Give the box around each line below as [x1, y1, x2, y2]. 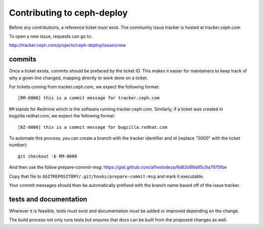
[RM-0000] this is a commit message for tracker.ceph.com [18, 95, 160, 101]
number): [9, 142, 28, 148]
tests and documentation [9, 195, 88, 203]
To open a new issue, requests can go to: [9, 33, 92, 39]
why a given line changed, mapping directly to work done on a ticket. [9, 75, 148, 81]
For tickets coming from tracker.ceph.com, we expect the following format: [9, 84, 160, 90]
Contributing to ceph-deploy [9, 7, 128, 18]
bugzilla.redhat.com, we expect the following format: [9, 113, 115, 119]
